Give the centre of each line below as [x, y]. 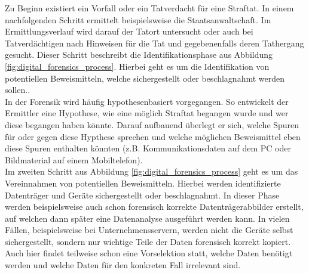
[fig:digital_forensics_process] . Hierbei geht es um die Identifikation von [137, 66]
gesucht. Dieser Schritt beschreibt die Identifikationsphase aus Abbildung [139, 55]
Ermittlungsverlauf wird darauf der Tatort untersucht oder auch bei [129, 31]
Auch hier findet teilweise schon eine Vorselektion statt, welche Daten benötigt [149, 253]
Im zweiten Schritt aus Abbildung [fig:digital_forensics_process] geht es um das [152, 171]
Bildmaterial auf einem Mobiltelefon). [74, 159]
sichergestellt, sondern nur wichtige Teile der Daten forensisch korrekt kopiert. [148, 241]
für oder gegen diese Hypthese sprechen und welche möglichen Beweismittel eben [153, 136]
